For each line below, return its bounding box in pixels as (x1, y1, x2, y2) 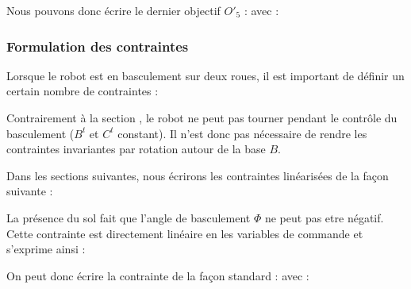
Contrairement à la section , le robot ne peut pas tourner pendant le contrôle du (6, 110, 398, 125)
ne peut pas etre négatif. (264, 209, 384, 225)
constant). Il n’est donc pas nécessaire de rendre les (117, 125, 367, 141)
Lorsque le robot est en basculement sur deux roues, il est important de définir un (6, 67, 405, 83)
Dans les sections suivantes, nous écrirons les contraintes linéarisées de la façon (6, 167, 389, 183)
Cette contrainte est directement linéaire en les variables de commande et (6, 225, 363, 241)
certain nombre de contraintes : (6, 83, 159, 99)
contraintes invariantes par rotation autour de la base (6, 141, 266, 157)
